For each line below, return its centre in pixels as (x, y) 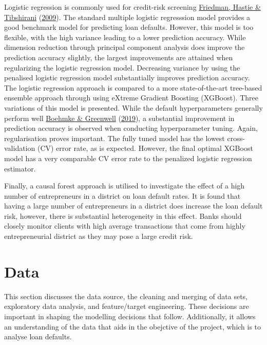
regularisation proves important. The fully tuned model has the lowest (115, 138)
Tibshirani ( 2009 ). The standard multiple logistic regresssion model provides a (127, 17)
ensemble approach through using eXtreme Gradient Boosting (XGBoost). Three (131, 98)
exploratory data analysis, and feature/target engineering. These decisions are (127, 306)
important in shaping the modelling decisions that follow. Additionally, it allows (130, 316)
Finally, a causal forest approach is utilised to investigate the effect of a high (125, 186)
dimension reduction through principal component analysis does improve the (125, 47)
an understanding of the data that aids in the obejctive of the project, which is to (133, 326)
